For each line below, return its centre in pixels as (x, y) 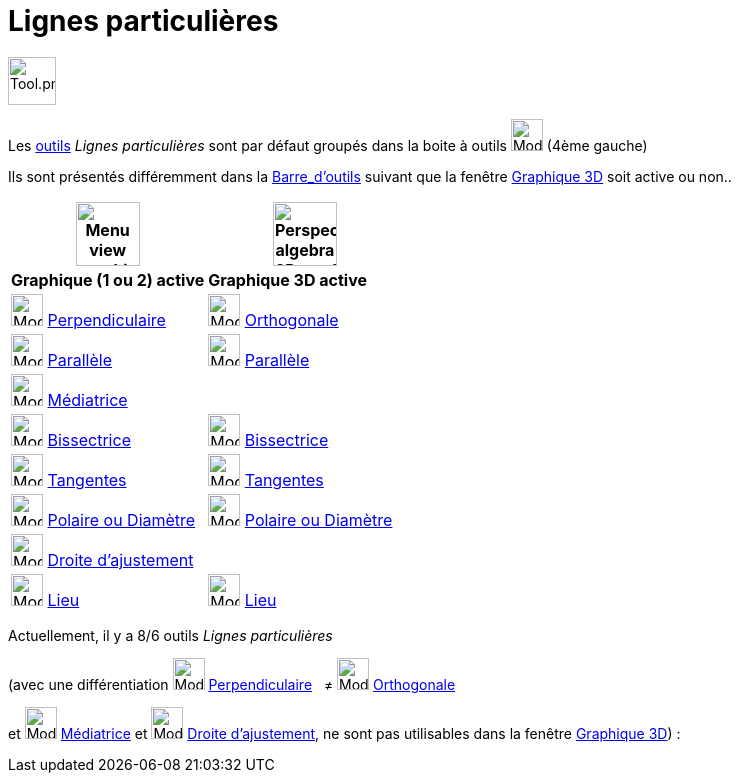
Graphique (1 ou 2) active (108, 279)
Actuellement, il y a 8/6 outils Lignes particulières (170, 635)
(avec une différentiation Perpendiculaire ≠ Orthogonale (232, 684)
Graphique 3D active (288, 279)
